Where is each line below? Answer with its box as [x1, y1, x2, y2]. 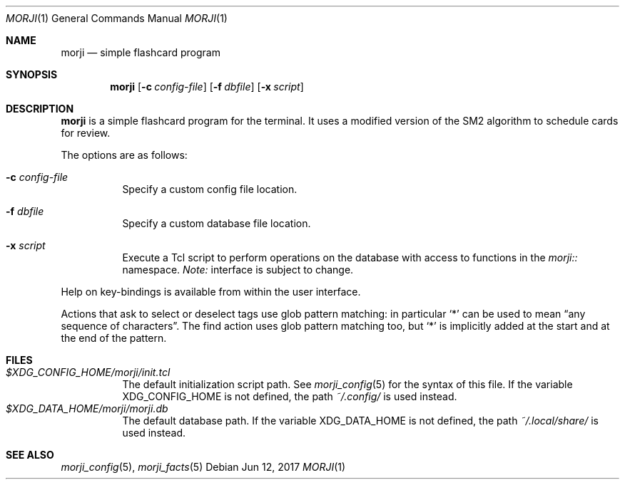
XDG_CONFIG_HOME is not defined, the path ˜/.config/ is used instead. [122, 390, 457, 402]
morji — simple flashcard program [61, 46, 220, 58]
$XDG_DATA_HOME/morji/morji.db [6, 402, 168, 414]
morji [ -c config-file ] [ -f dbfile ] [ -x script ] [110, 80, 304, 93]
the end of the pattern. [61, 332, 167, 344]
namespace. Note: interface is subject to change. [122, 264, 354, 276]
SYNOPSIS [6, 68, 58, 80]
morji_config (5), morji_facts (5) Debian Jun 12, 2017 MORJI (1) [61, 461, 346, 473]
